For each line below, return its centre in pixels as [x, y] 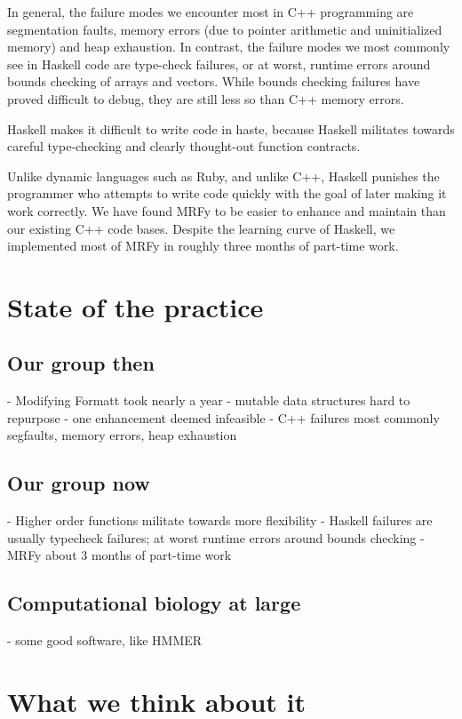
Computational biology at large [154, 603]
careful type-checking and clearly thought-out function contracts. [184, 146]
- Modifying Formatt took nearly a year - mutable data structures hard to [209, 400]
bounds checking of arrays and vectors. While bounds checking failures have [214, 81]
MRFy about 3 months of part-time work [119, 555]
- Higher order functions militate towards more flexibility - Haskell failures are [220, 520]
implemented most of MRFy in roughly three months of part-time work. [203, 246]
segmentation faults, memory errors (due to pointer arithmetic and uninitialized [225, 29]
